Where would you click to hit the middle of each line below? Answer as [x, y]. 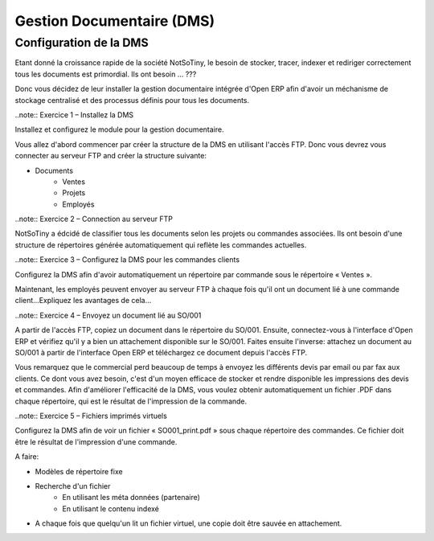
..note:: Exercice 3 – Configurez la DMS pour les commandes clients [127, 260]
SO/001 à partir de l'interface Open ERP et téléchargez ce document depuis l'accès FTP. [161, 352]
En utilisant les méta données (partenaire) [131, 498]
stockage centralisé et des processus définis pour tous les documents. [132, 100]
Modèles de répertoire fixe [79, 471]
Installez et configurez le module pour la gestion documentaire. [119, 129]
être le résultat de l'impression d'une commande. [96, 441]
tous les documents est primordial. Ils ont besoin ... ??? [106, 74]
